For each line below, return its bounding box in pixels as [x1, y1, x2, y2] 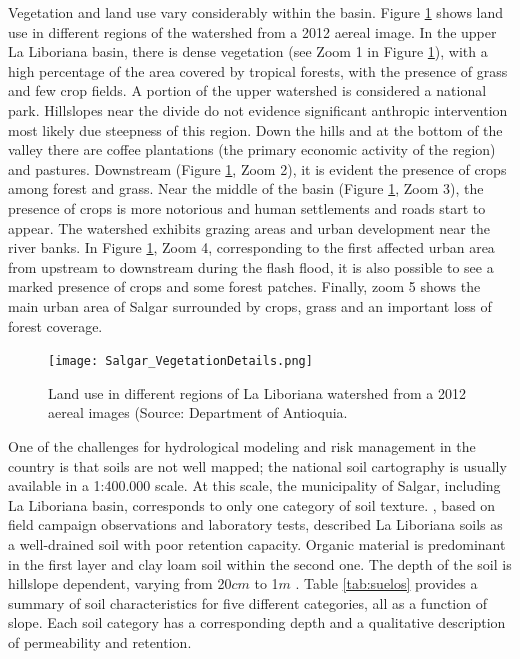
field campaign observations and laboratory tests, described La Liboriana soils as [8, 514, 503, 535]
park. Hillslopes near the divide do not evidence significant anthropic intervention [8, 99, 508, 120]
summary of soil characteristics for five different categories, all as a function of [8, 592, 487, 613]
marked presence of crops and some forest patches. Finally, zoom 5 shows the [8, 276, 481, 297]
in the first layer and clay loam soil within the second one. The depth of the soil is [8, 553, 512, 574]
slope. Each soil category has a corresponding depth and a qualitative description [8, 612, 506, 633]
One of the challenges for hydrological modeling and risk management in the [8, 435, 476, 456]
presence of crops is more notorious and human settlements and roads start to [8, 197, 486, 218]
